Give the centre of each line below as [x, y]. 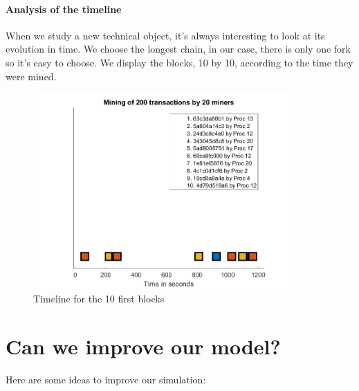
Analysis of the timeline [64, 9]
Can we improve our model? [143, 346]
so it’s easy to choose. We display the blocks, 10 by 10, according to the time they [179, 62]
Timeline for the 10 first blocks [99, 299]
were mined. [31, 76]
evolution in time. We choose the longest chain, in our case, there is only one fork [178, 49]
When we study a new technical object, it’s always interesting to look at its [165, 35]
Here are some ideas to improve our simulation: [106, 379]
